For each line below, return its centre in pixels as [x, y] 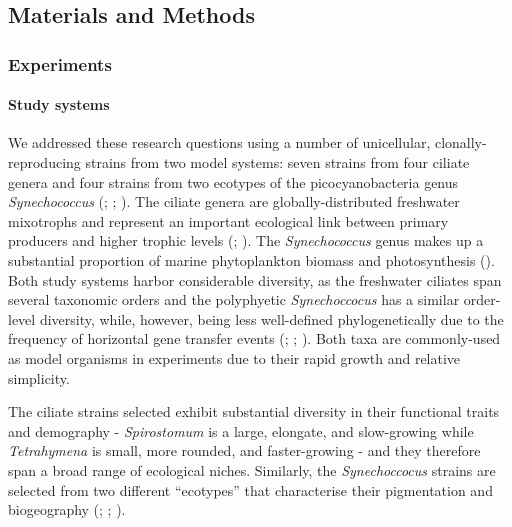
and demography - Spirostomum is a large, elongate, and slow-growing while [241, 430]
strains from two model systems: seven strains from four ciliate [277, 162]
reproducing [44, 162]
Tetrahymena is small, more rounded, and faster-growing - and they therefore [244, 450]
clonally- [460, 142]
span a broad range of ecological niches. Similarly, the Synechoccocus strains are [252, 469]
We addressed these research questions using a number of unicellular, [219, 142]
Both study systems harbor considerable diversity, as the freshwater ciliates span [255, 279]
